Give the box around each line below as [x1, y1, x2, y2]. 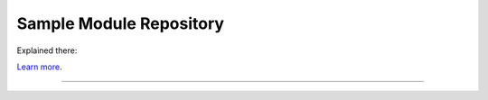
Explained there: [16, 45, 78, 56]
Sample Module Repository [16, 14, 225, 33]
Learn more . [16, 61, 62, 72]
